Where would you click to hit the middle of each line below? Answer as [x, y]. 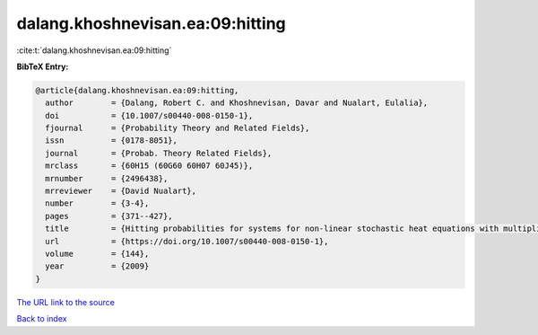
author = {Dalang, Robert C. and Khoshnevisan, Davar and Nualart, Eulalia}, [237, 103]
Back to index [42, 319]
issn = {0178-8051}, [112, 141]
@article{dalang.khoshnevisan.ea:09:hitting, [137, 90]
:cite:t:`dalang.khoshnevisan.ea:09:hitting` [94, 50]
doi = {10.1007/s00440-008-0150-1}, [149, 115]
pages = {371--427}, [109, 216]
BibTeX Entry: [43, 66]
